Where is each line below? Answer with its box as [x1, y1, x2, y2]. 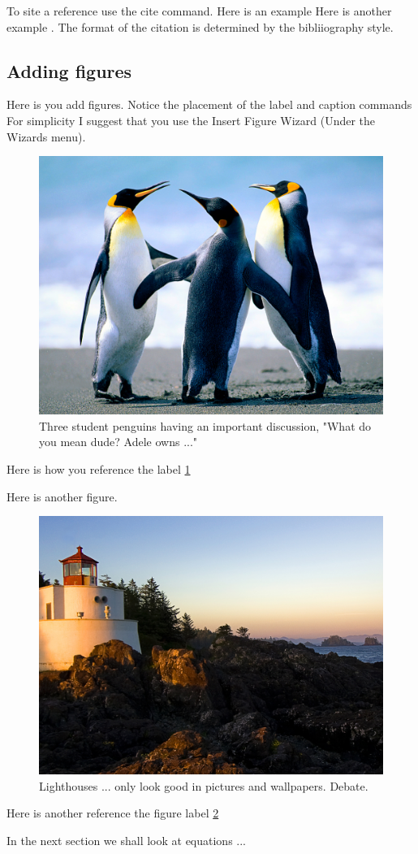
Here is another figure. [6, 488, 118, 505]
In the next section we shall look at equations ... [6, 831, 246, 848]
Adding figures [6, 58, 132, 83]
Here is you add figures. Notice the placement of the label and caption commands [6, 96, 412, 113]
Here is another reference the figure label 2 [6, 804, 219, 821]
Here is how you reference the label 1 [6, 460, 191, 477]
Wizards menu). [6, 128, 86, 145]
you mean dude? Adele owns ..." [39, 433, 198, 450]
